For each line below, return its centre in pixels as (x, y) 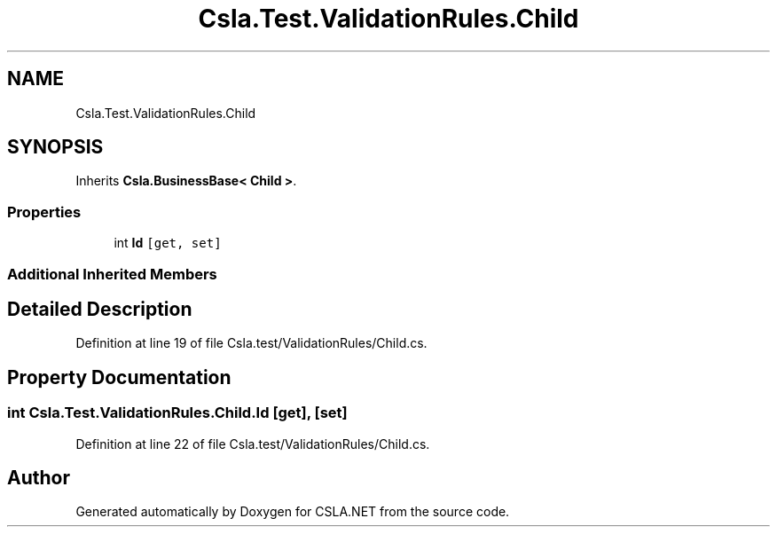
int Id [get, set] (168, 243)
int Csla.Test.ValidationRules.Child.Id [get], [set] (177, 413)
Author (39, 478)
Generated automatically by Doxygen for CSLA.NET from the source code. (293, 512)
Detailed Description (100, 309)
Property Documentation (119, 377)
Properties (44, 212)
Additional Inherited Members (112, 274)
